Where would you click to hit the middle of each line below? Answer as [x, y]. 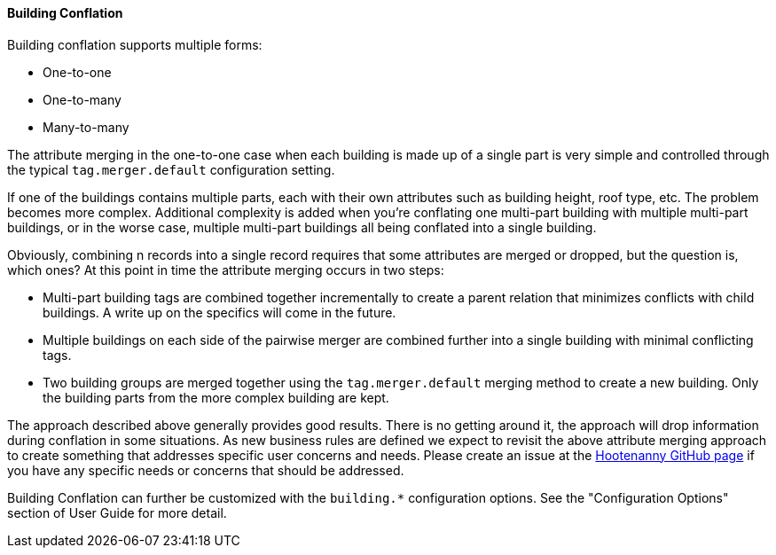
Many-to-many [86, 127]
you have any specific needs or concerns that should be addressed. [206, 470]
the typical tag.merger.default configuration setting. [171, 169]
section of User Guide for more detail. [117, 512]
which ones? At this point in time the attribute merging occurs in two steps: [226, 270]
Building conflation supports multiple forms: [135, 44]
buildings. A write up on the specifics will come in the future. [219, 312]
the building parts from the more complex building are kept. [216, 397]
